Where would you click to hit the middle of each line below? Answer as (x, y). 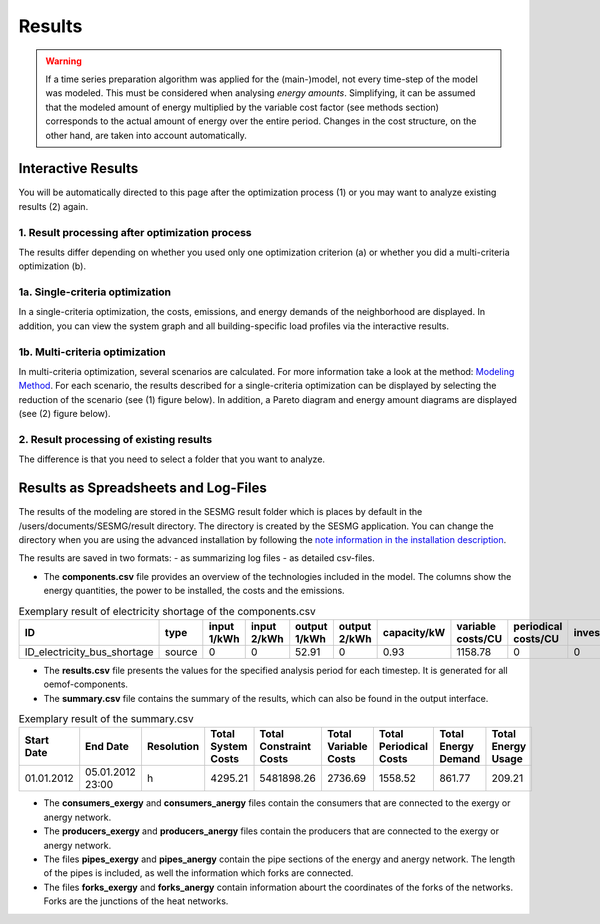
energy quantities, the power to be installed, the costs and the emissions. (194, 591)
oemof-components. (86, 684)
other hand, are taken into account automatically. (146, 135)
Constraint (285, 747)
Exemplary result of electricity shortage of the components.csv (167, 611)
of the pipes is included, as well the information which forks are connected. (198, 873)
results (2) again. (53, 206)
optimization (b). (52, 266)
